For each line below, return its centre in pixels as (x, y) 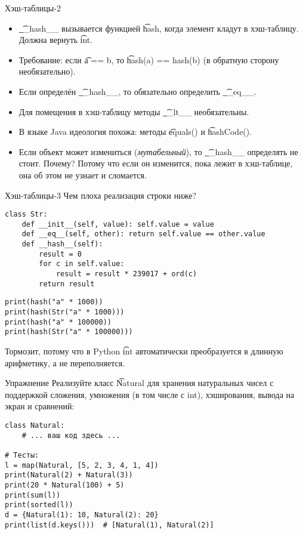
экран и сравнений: (40, 406)
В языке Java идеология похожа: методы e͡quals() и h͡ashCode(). (135, 132)
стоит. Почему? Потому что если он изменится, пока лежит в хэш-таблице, (156, 163)
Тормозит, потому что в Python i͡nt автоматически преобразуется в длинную (144, 351)
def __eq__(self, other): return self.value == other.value (143, 234)
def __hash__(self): (62, 244)
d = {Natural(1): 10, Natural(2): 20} (82, 515)
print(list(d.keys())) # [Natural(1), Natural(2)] (109, 525)
